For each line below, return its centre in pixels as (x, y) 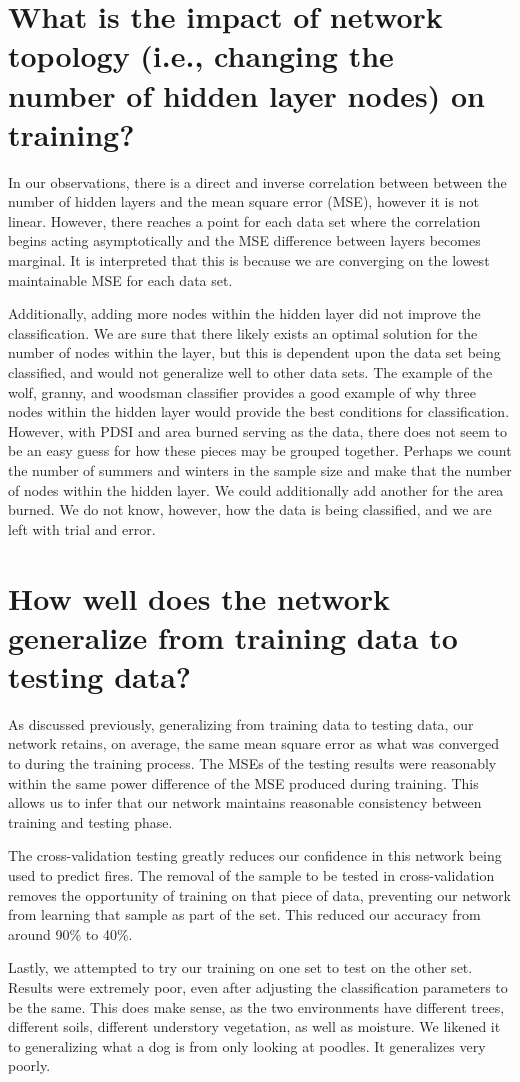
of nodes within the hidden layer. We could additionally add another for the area (256, 489)
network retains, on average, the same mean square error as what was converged (254, 743)
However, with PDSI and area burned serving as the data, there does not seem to (258, 430)
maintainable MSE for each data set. (120, 279)
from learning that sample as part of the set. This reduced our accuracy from (244, 914)
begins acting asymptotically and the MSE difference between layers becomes (244, 240)
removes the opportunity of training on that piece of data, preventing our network (259, 894)
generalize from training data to (233, 636)
